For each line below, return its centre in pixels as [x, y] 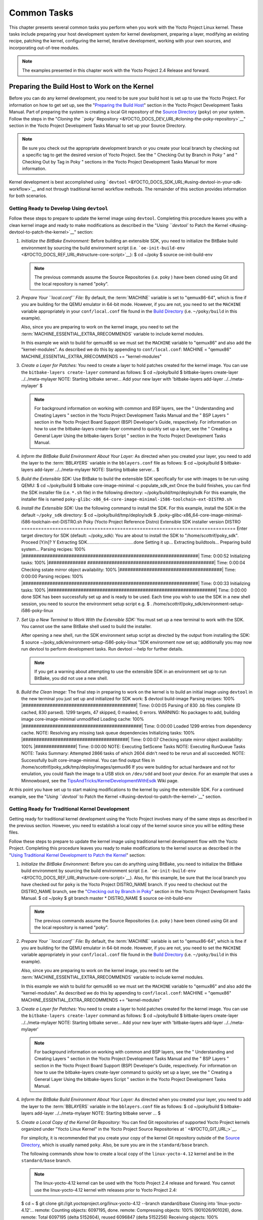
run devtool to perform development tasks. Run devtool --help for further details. [102, 649]
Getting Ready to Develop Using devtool [58, 208]
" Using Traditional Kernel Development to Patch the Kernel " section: [77, 855]
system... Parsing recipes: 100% [53, 549]
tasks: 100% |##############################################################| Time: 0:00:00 [134, 590]
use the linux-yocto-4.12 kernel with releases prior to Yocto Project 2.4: [106, 1190]
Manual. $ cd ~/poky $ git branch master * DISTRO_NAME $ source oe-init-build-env [107, 898]
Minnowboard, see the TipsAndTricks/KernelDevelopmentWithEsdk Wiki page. [100, 780]
